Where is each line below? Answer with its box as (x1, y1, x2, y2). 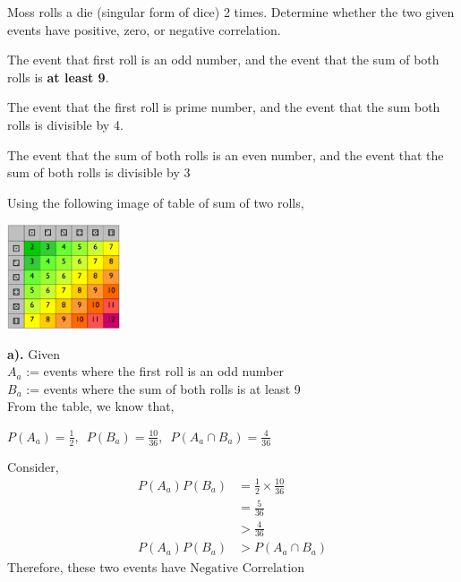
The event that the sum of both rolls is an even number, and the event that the (7, 145, 444, 164)
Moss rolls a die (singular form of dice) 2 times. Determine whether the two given (7, 3, 455, 21)
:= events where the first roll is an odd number (26, 362, 284, 381)
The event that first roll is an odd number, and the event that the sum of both (7, 50, 440, 69)
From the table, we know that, (7, 397, 175, 415)
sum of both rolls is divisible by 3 (7, 163, 191, 182)
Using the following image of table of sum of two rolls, (7, 193, 304, 211)
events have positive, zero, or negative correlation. (7, 20, 281, 39)
